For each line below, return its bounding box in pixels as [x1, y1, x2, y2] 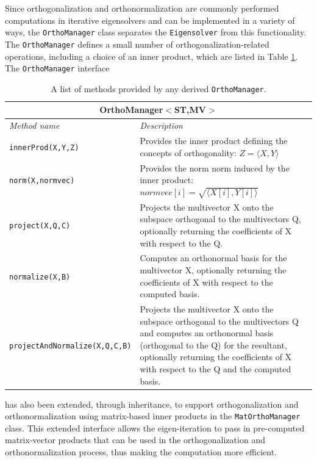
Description [140, 119, 183, 132]
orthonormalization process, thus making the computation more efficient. [5, 446, 277, 458]
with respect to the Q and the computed [140, 362, 291, 375]
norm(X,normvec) [9, 176, 75, 186]
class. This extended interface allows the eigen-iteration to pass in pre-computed [5, 421, 305, 434]
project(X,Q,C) [9, 222, 71, 231]
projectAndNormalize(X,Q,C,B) [9, 341, 132, 350]
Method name [9, 119, 60, 132]
